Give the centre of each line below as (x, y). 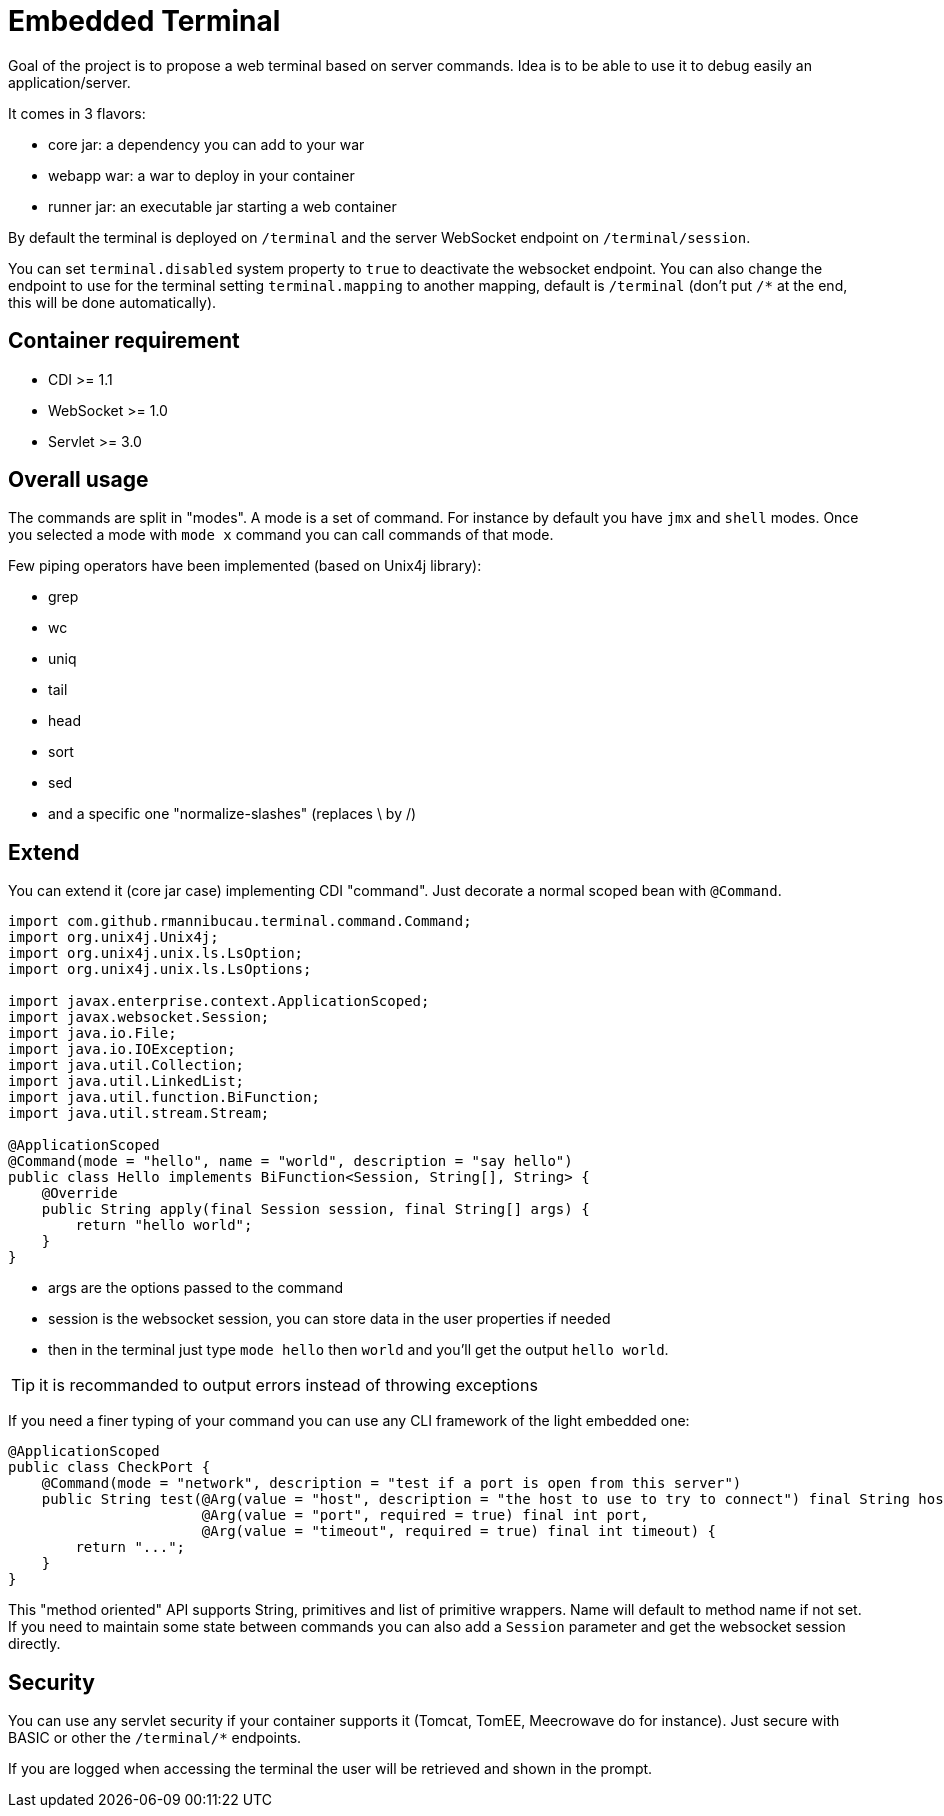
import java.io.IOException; (122, 1049)
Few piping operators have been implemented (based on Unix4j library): (245, 566)
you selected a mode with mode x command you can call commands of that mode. (281, 535)
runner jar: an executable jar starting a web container (222, 206)
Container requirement (124, 341)
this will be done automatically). (112, 302)
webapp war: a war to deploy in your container (201, 175)
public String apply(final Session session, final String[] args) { (315, 1209)
